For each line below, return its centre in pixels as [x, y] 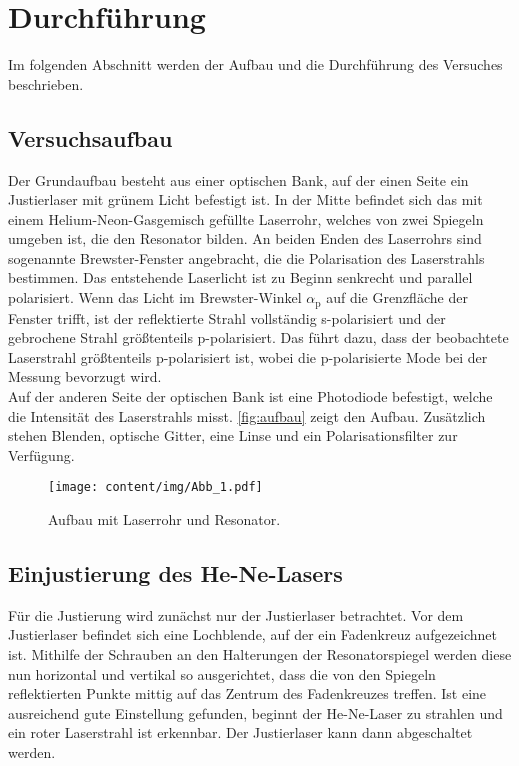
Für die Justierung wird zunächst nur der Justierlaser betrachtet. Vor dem [236, 614]
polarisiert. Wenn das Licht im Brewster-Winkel [155, 297]
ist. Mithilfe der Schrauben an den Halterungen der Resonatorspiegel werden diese [260, 653]
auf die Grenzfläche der [397, 297]
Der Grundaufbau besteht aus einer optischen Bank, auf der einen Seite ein [238, 179]
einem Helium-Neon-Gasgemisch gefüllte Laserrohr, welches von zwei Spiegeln [246, 218]
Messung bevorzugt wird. [85, 376]
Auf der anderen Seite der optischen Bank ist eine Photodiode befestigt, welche [250, 395]
